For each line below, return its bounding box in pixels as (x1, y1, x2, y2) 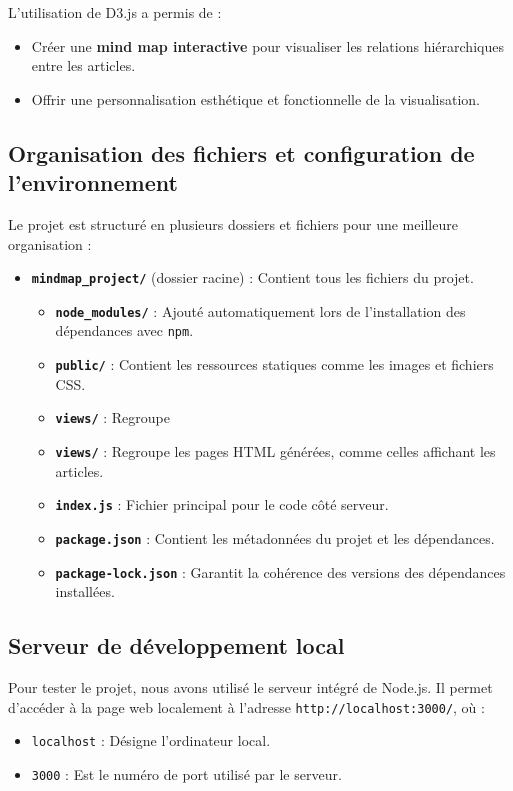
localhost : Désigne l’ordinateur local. (31, 730, 271, 751)
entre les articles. (31, 55, 136, 76)
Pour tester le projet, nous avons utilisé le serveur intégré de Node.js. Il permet (8, 677, 493, 698)
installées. (55, 581, 115, 602)
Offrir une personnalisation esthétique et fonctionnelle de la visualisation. (31, 88, 480, 109)
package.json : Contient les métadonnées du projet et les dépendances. (55, 527, 495, 548)
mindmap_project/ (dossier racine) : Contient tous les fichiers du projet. (31, 267, 474, 288)
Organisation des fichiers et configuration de (8, 137, 475, 168)
